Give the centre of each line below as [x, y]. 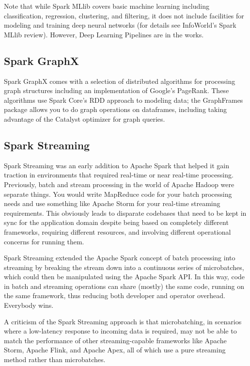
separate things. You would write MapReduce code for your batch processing [118, 194]
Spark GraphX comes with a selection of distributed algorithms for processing [120, 81]
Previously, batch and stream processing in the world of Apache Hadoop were [119, 184]
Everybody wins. [29, 305]
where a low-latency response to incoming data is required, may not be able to [120, 331]
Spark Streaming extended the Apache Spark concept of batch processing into [120, 258]
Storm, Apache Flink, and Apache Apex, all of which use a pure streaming [115, 350]
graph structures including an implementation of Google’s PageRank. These [117, 90]
